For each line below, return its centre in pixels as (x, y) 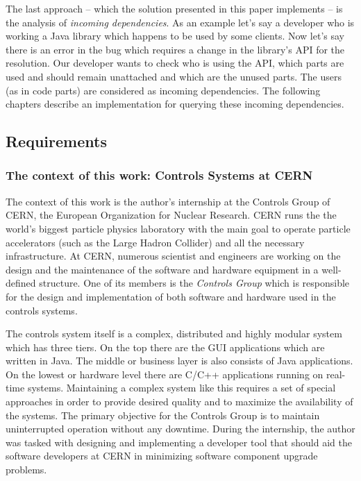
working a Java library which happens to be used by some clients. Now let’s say (175, 36)
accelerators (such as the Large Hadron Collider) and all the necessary (155, 242)
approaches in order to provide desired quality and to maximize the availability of (179, 402)
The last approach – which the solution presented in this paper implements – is (174, 8)
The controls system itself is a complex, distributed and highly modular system (174, 334)
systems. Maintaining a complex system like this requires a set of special (182, 388)
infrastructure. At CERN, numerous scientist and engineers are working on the (173, 256)
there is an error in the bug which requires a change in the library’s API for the (175, 49)
